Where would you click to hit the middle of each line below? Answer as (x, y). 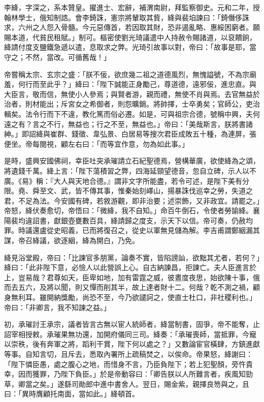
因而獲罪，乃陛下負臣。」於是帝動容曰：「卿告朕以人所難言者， (121, 374)
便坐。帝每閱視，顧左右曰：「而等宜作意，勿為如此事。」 (96, 143)
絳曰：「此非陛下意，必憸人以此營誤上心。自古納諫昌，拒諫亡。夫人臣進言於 (130, 267)
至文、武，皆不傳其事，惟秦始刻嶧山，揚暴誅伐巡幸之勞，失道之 (146, 191)
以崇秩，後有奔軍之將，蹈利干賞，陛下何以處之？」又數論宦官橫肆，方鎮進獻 (132, 344)
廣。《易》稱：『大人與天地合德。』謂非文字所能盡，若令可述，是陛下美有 (123, 180)
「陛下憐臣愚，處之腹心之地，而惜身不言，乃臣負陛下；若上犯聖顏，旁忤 (125, 364)
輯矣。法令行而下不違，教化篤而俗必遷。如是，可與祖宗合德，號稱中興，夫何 (132, 113)
